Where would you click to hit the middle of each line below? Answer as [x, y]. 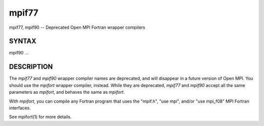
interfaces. [20, 108]
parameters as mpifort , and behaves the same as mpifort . [67, 92]
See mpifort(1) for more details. [40, 117]
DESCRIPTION [31, 67]
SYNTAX [23, 41]
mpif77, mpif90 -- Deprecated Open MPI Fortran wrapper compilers [77, 27]
